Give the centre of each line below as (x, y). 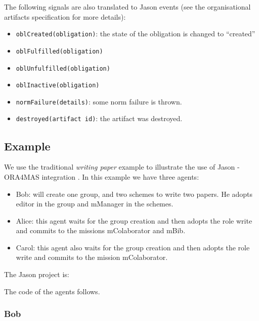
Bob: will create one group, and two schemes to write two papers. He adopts (134, 194)
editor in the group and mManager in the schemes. (95, 204)
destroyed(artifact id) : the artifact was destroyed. (99, 118)
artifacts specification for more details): (65, 16)
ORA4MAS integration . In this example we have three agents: (102, 176)
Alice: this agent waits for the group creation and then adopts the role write (134, 220)
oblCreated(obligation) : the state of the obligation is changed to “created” (136, 34)
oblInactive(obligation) (58, 86)
